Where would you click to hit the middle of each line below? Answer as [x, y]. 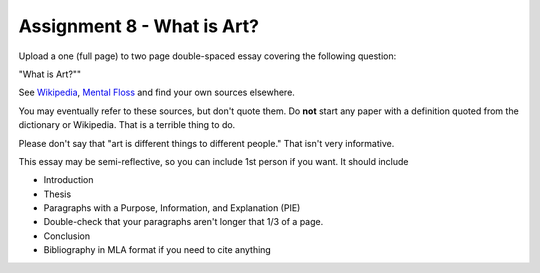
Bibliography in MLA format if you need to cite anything [157, 250]
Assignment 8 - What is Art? [139, 26]
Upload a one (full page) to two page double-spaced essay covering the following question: [207, 56]
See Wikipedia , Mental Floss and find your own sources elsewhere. [156, 92]
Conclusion [67, 236]
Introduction [68, 180]
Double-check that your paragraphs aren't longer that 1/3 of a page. [183, 222]
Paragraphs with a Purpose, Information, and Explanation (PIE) [172, 208]
